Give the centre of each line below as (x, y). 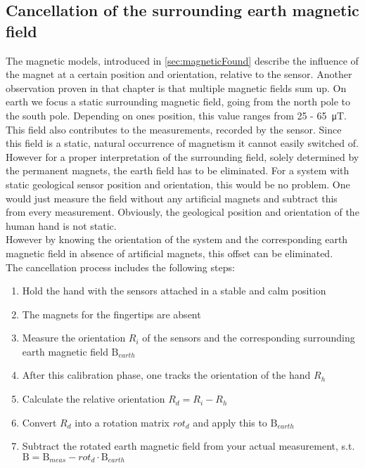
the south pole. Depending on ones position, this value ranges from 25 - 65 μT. (176, 115)
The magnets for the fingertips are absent (111, 314)
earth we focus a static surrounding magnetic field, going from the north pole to (178, 102)
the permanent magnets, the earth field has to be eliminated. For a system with (178, 170)
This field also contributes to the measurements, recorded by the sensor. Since (174, 129)
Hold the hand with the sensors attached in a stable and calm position (174, 291)
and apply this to (230, 422)
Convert (39, 422)
